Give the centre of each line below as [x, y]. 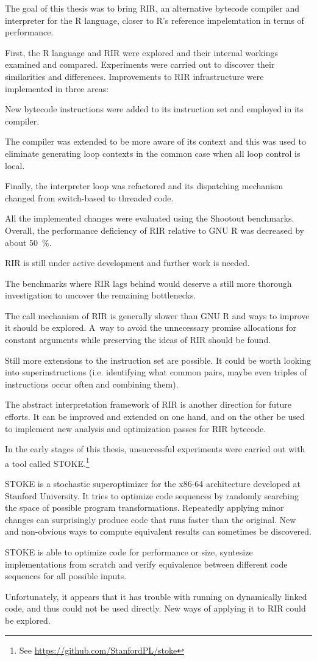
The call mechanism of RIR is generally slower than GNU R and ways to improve [157, 315]
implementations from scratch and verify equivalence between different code [146, 564]
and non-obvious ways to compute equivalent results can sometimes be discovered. [158, 531]
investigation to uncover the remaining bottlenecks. [101, 295]
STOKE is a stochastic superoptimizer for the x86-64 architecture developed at [153, 484]
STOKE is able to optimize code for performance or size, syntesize [129, 552]
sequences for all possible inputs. [66, 576]
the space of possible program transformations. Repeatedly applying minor [144, 507]
